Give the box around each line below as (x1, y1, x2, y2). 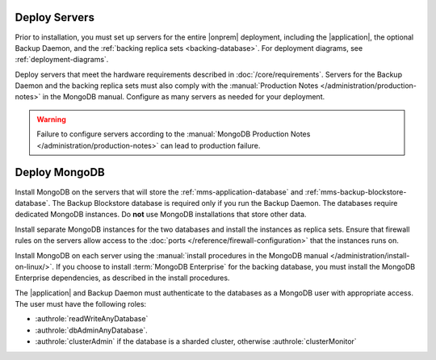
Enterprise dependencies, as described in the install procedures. (15, 273, 230, 283)
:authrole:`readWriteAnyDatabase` (35, 314, 149, 324)
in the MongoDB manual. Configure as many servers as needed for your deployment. (42, 92, 325, 102)
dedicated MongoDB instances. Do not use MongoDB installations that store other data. (15, 210, 307, 220)
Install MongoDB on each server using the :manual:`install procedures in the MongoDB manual (15, 250, 329, 260)
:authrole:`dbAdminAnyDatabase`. (35, 325, 149, 335)
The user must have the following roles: (15, 299, 147, 309)
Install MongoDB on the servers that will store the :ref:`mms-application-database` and (15, 186, 304, 197)
